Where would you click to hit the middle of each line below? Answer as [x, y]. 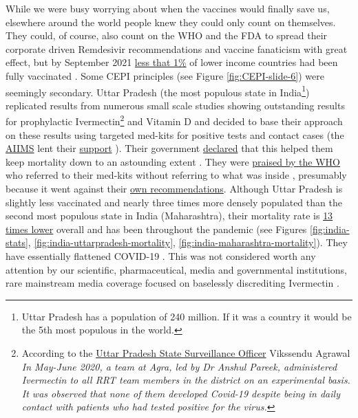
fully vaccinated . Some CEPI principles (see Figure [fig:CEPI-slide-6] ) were [165, 75]
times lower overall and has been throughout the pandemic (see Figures [156, 229]
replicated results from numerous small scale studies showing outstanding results [175, 105]
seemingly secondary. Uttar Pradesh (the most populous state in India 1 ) [158, 91]
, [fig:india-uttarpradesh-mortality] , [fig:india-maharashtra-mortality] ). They [188, 242]
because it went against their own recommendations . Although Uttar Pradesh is [174, 189]
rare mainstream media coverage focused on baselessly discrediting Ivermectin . [172, 283]
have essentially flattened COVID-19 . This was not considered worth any [161, 256]
